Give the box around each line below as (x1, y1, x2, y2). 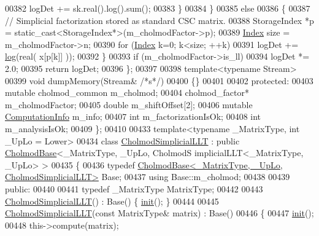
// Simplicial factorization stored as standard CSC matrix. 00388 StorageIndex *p (5, 14, 314, 26)
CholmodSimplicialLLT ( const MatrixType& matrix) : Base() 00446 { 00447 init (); (5, 206, 314, 219)
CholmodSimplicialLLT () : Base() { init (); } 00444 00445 (5, 194, 219, 207)
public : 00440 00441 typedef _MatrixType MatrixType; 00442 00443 (5, 182, 263, 195)
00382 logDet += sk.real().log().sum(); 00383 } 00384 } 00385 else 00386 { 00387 (5, 2, 310, 14)
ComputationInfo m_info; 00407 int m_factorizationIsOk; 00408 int (5, 110, 261, 123)
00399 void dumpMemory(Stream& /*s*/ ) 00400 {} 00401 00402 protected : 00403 (5, 74, 313, 87)
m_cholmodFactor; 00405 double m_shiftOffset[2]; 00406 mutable (5, 98, 253, 111)
